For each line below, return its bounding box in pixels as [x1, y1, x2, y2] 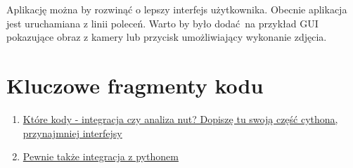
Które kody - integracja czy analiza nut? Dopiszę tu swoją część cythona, [23, 111, 338, 126]
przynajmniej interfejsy [23, 125, 122, 140]
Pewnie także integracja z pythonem [23, 149, 179, 164]
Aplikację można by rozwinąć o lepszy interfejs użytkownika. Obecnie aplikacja [6, 2, 347, 16]
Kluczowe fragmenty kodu [6, 70, 264, 99]
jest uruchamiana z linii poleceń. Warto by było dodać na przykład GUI [6, 15, 319, 30]
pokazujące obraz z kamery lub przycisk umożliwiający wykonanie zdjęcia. [6, 30, 327, 44]
